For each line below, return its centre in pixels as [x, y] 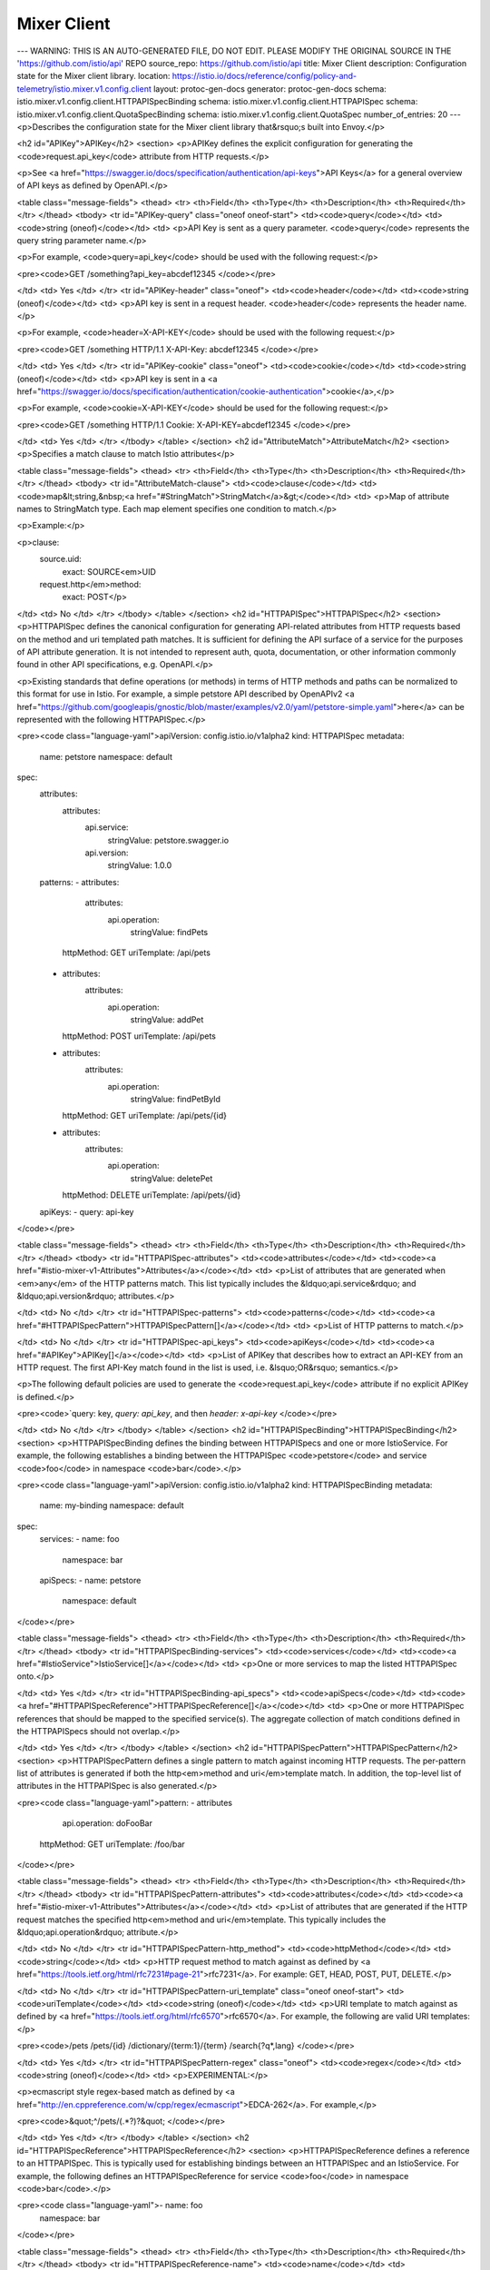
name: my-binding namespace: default [112, 1505]
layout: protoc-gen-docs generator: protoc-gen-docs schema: [270, 89]
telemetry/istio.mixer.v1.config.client [84, 89]
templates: [451, 2017]
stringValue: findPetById [176, 1099]
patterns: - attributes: [79, 882]
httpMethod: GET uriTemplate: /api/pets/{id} [144, 1116]
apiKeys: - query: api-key [87, 1211]
